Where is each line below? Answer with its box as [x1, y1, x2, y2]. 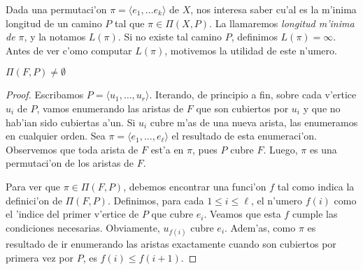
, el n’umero [250, 193, 303, 207]
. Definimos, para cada [107, 193, 204, 207]
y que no [303, 100, 341, 115]
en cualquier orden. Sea [6, 128, 106, 143]
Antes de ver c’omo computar [6, 43, 132, 57]
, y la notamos [24, 29, 86, 44]
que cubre [151, 207, 194, 221]
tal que [115, 15, 145, 30]
